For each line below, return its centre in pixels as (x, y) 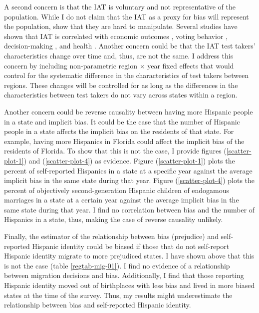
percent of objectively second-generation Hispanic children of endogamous (117, 190)
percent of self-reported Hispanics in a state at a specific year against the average (128, 170)
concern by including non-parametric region (71, 65)
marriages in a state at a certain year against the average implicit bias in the (122, 200)
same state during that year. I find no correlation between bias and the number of (129, 209)
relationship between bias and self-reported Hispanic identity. (98, 305)
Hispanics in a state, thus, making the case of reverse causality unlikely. (114, 219)
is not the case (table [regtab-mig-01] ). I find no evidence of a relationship (117, 265)
